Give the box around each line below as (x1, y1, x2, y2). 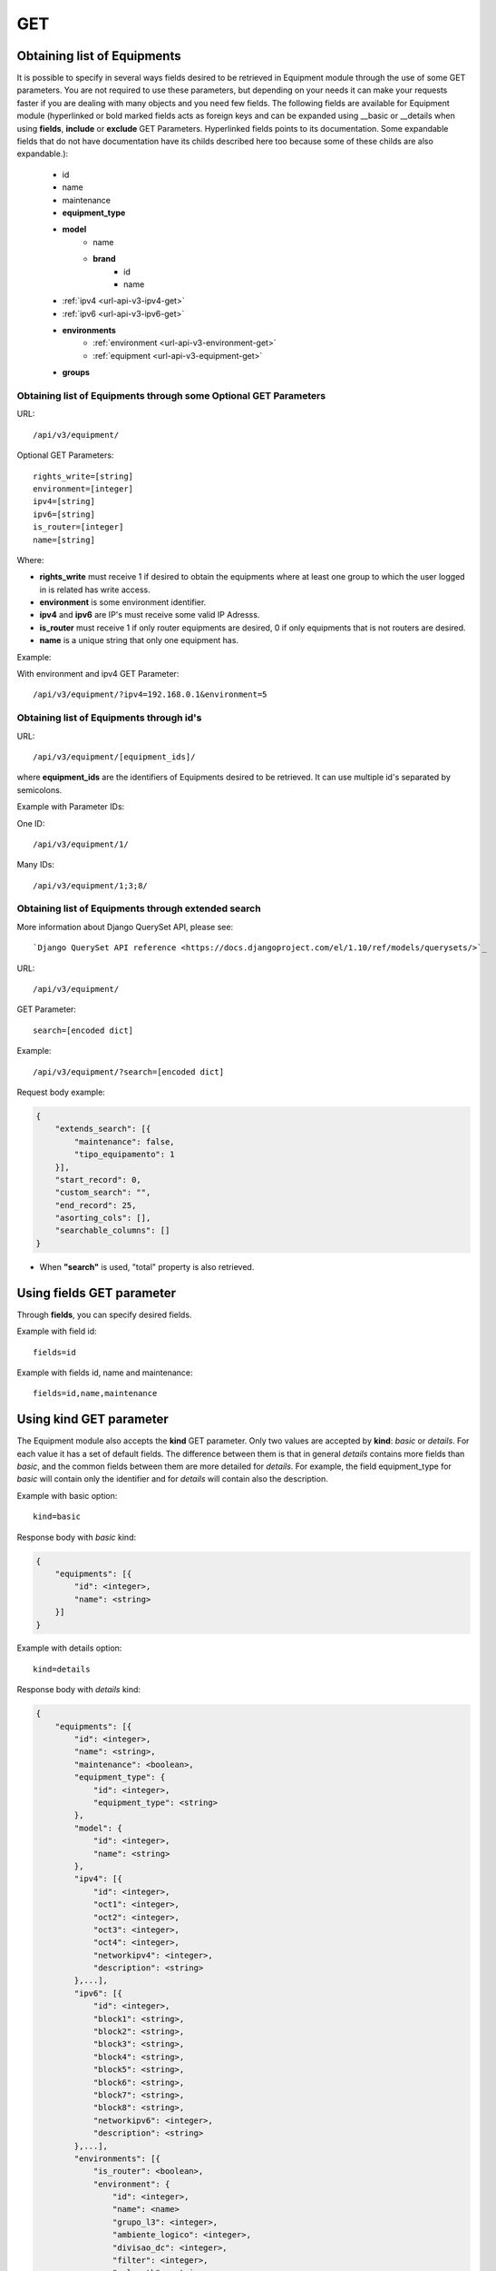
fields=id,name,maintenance (33, 1388, 158, 1399)
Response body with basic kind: (16, 1532, 136, 1542)
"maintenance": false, (73, 1136, 176, 1146)
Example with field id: (16, 1326, 97, 1337)
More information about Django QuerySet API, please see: (16, 921, 234, 932)
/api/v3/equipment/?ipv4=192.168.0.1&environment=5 (33, 689, 267, 699)
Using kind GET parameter (16, 1412, 170, 1427)
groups (62, 367, 91, 378)
